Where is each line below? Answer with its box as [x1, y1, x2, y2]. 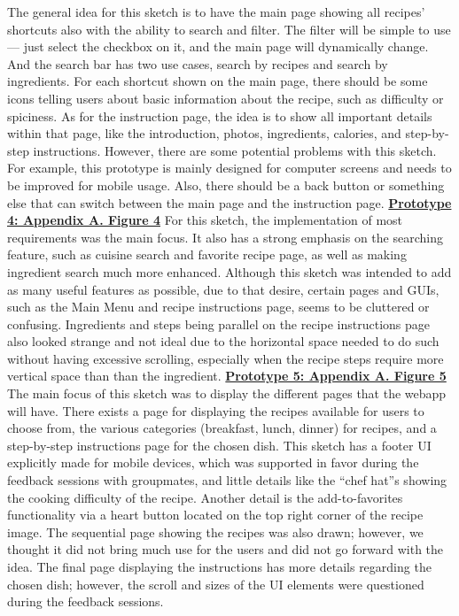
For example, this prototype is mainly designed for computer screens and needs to [7, 158, 452, 177]
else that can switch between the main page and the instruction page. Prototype [7, 193, 452, 212]
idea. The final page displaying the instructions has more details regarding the [7, 558, 432, 575]
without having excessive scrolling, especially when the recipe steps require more [7, 349, 444, 367]
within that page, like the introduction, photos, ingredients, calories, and [7, 124, 401, 142]
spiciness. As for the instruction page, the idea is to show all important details [7, 106, 432, 125]
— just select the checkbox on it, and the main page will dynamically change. [7, 37, 429, 56]
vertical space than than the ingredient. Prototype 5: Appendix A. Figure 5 [7, 366, 447, 385]
